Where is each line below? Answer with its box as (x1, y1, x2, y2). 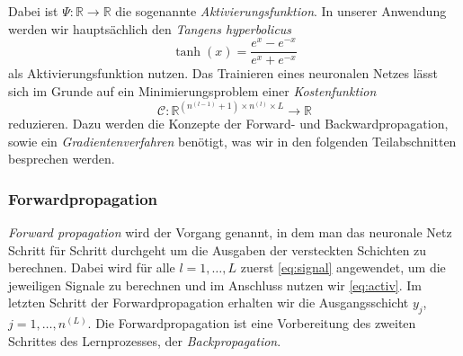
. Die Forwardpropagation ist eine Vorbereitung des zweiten (87, 314, 416, 333)
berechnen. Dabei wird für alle (8, 258, 175, 277)
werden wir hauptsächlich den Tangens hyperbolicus (8, 19, 292, 38)
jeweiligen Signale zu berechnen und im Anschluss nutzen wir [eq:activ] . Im (8, 275, 422, 294)
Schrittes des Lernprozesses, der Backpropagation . (8, 331, 281, 350)
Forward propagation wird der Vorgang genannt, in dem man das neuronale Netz (8, 223, 452, 242)
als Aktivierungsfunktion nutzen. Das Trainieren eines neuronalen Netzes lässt (8, 64, 439, 83)
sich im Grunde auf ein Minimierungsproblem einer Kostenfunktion (8, 81, 377, 100)
